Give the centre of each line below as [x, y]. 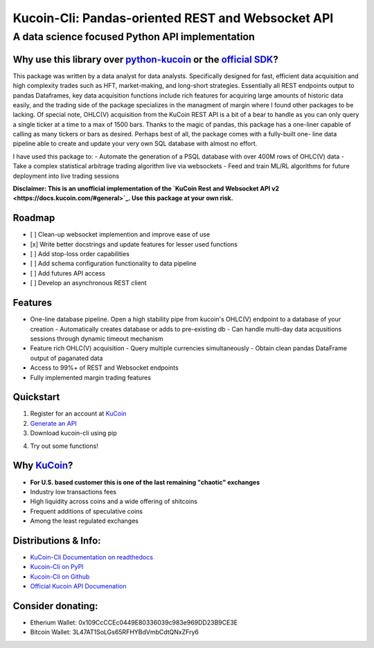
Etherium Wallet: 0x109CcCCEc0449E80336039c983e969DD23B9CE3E [134, 622]
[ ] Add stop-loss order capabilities [80, 254]
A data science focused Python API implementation [134, 37]
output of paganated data [66, 358]
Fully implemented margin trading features [91, 377]
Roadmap [34, 218]
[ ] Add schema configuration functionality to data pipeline [113, 264]
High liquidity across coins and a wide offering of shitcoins [114, 501]
